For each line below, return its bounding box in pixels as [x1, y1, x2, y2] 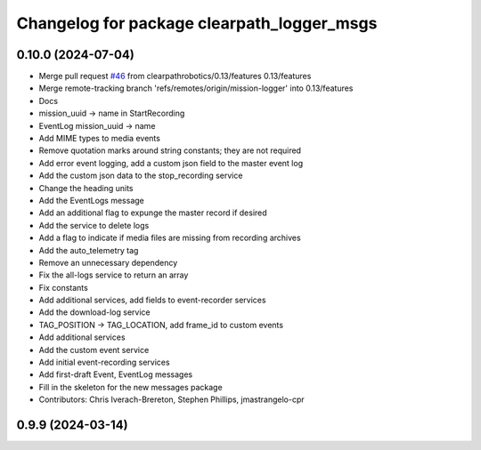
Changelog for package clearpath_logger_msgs [16, 13, 378, 33]
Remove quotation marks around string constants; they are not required [38, 145, 302, 156]
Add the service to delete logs [38, 220, 150, 230]
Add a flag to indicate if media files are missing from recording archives [38, 232, 302, 244]
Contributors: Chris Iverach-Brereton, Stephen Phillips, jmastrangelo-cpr [38, 394, 305, 405]
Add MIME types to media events [38, 133, 160, 144]
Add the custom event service [38, 344, 150, 355]
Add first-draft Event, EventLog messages [38, 369, 193, 380]
